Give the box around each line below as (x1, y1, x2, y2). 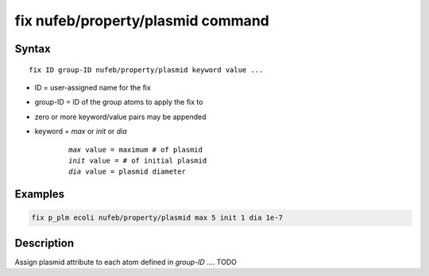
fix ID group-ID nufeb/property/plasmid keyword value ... (29, 65, 264, 75)
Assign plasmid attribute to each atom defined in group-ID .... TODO (14, 257, 238, 266)
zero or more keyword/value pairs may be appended (34, 112, 207, 121)
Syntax (14, 42, 51, 56)
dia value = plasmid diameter (68, 167, 187, 176)
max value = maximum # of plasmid (68, 145, 203, 154)
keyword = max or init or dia (34, 127, 127, 136)
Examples (14, 187, 65, 201)
